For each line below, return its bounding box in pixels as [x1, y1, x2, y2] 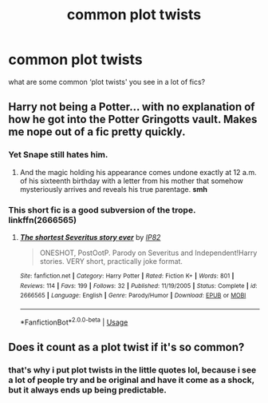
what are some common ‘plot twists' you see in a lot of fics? [8, 77, 206, 86]
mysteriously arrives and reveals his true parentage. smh [19, 184, 207, 194]
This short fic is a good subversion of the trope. [8, 204, 196, 215]
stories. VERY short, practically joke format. [39, 256, 183, 265]
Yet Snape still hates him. [8, 150, 108, 161]
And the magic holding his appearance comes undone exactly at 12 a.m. [19, 167, 257, 177]
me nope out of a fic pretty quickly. [8, 126, 186, 139]
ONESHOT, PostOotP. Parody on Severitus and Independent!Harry [39, 248, 258, 257]
